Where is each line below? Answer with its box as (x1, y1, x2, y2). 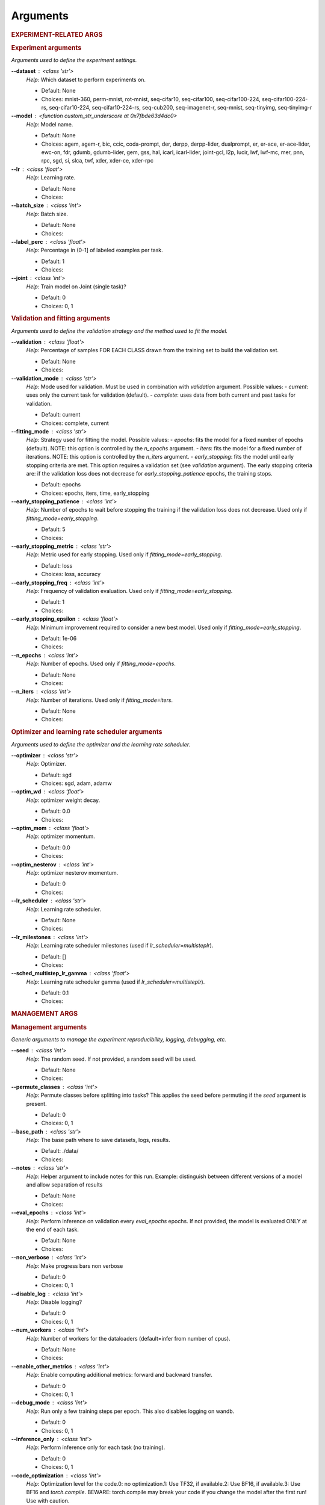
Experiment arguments (11, 43, 82, 52)
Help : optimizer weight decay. (26, 796, 101, 804)
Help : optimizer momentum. (26, 833, 96, 840)
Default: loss (41, 562, 73, 569)
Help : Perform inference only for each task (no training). (26, 1444, 166, 1451)
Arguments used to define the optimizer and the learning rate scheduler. (11, 740, 191, 748)
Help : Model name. (26, 120, 73, 128)
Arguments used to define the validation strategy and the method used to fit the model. (11, 327, 228, 334)
